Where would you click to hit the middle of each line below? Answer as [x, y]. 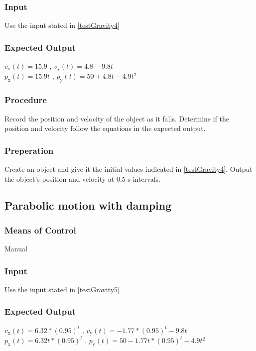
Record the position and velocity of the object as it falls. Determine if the [117, 118]
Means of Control [40, 230]
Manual [16, 249]
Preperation [29, 150]
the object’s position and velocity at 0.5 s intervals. [83, 178]
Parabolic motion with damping [88, 205]
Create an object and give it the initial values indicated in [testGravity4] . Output [128, 169]
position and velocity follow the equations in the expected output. [105, 128]
